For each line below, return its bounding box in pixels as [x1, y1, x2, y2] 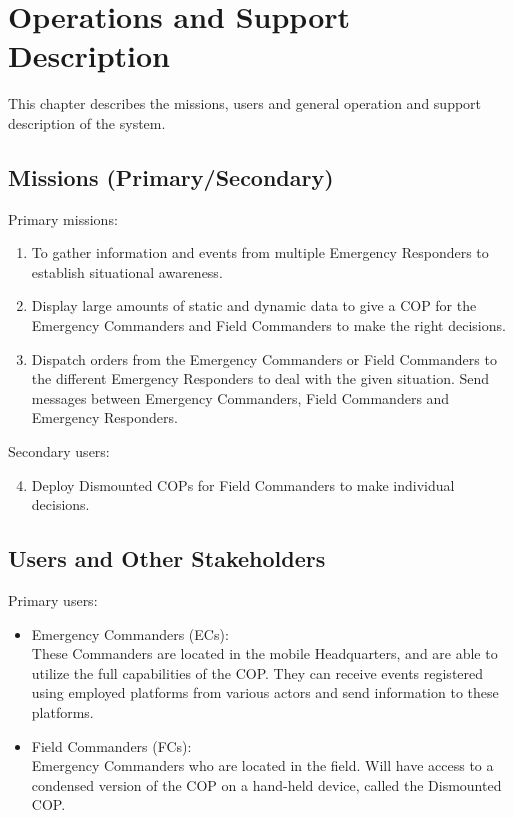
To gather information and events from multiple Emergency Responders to [31, 242, 489, 263]
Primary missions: [8, 208, 118, 229]
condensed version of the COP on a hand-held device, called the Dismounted [31, 774, 502, 795]
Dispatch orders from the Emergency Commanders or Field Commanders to [31, 348, 497, 369]
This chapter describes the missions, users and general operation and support [8, 93, 482, 114]
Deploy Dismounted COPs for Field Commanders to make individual [31, 474, 455, 495]
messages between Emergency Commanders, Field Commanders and [31, 387, 450, 408]
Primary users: [8, 590, 98, 611]
